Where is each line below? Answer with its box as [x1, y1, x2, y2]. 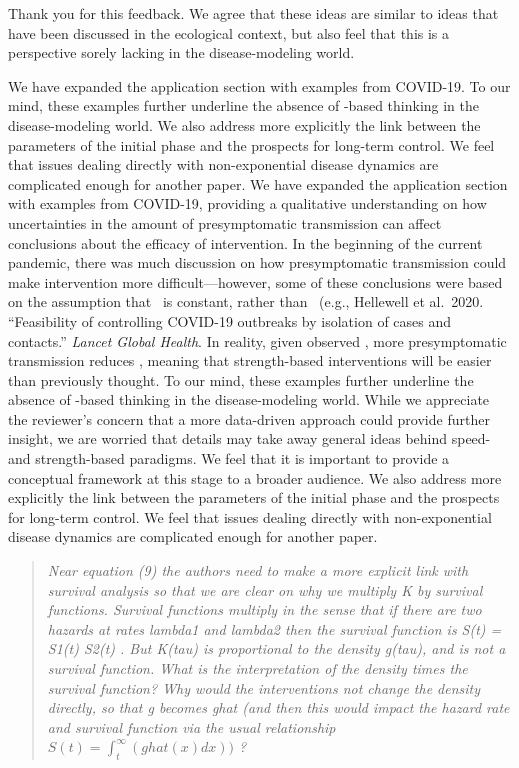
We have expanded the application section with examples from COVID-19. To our [8, 75, 511, 96]
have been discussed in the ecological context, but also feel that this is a [8, 22, 450, 43]
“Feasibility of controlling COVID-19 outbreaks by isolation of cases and [8, 310, 452, 331]
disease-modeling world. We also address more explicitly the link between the [8, 114, 481, 135]
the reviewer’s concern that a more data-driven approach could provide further [8, 408, 490, 429]
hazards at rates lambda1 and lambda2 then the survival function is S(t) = [47, 618, 502, 639]
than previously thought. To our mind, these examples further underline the [8, 369, 474, 390]
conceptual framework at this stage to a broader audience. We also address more [8, 467, 502, 488]
